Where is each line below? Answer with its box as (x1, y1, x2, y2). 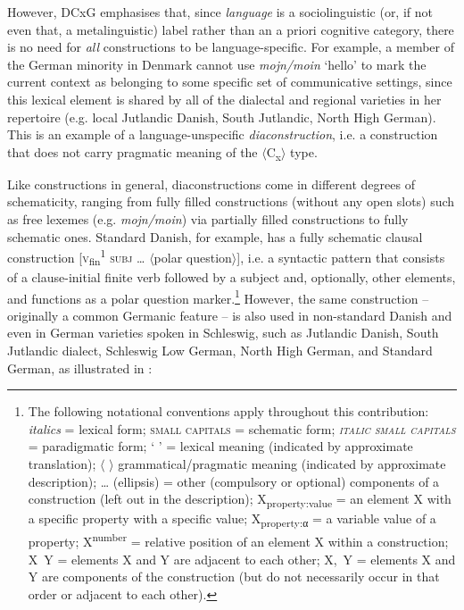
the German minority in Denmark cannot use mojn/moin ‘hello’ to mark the (7, 54, 427, 73)
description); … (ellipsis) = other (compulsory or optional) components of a (28, 472, 440, 490)
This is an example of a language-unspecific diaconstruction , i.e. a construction (7, 125, 438, 144)
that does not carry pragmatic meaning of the (7, 142, 258, 161)
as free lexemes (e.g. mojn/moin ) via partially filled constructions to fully (7, 210, 409, 229)
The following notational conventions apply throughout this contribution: (28, 402, 429, 421)
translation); (28, 455, 96, 473)
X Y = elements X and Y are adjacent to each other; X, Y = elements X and (28, 549, 456, 568)
